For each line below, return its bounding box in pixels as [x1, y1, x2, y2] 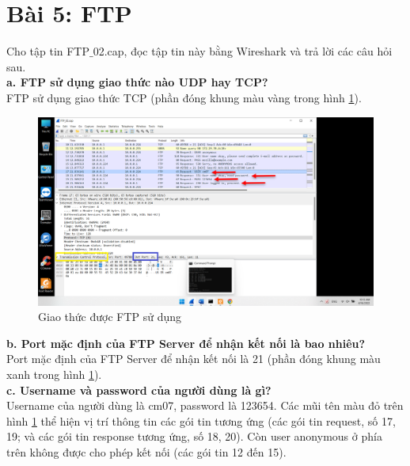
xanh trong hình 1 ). [6, 365, 102, 382]
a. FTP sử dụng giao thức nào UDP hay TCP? [6, 74, 268, 90]
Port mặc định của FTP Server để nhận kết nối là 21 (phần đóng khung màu [6, 350, 381, 367]
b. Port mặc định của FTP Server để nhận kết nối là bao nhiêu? [6, 334, 366, 351]
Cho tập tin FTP [6, 43, 90, 59]
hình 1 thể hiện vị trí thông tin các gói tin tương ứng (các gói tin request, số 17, [6, 412, 396, 429]
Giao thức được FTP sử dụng [38, 308, 182, 325]
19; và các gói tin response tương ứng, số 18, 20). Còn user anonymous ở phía [6, 428, 382, 445]
